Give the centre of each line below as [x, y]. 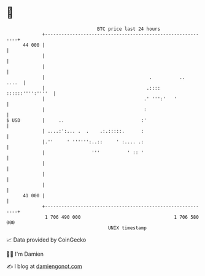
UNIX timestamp [127, 228]
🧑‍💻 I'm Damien [25, 254]
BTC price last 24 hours [129, 29]
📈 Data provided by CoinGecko [46, 240]
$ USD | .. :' [77, 120]
